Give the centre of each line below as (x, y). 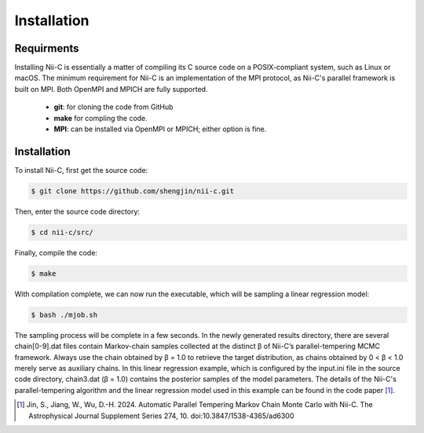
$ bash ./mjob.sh (64, 315)
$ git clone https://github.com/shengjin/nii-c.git (133, 191)
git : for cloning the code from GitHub (113, 107)
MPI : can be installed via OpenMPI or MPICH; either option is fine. (160, 129)
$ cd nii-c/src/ (62, 232)
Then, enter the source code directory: (77, 211)
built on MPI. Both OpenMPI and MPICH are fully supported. (111, 89)
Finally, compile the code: (56, 252)
